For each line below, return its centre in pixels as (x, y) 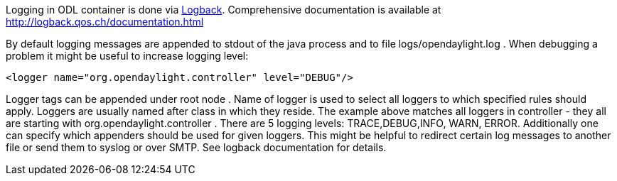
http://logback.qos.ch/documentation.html (105, 22)
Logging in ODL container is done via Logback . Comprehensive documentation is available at (224, 10)
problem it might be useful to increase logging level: (127, 56)
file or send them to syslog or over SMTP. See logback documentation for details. (196, 147)
